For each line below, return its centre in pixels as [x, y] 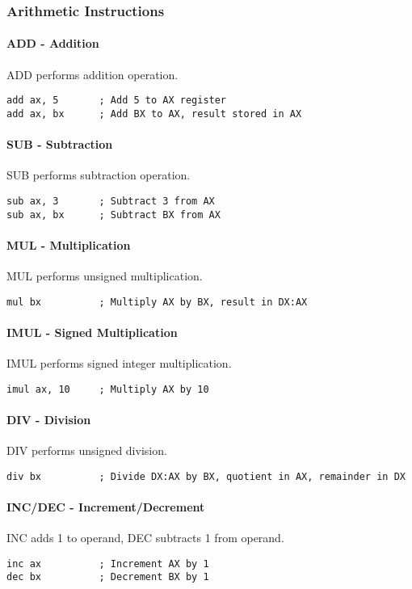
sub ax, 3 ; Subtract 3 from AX [111, 201]
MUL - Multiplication [69, 244]
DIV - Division [49, 419]
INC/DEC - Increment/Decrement [106, 506]
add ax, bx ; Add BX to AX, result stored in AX [154, 114]
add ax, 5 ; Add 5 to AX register [117, 101]
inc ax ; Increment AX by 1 [108, 564]
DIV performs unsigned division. [87, 450]
